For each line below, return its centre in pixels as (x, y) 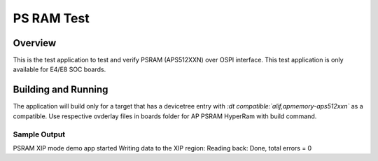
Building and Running (61, 90)
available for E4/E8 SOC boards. (59, 69)
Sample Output (39, 134)
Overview (35, 43)
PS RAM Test (51, 18)
